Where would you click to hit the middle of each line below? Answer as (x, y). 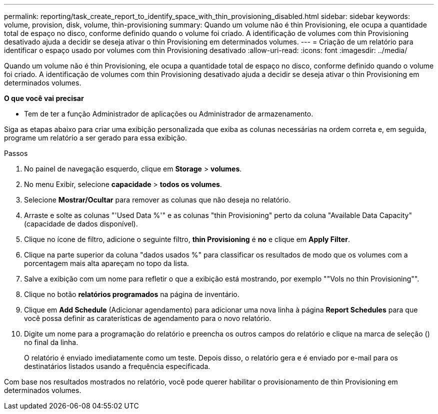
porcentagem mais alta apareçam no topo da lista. (106, 263)
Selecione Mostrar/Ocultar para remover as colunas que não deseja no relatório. (157, 200)
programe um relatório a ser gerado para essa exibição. (95, 138)
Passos (16, 153)
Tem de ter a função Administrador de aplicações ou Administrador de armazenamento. (169, 114)
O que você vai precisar (44, 98)
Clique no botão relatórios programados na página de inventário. (132, 294)
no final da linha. (51, 342)
